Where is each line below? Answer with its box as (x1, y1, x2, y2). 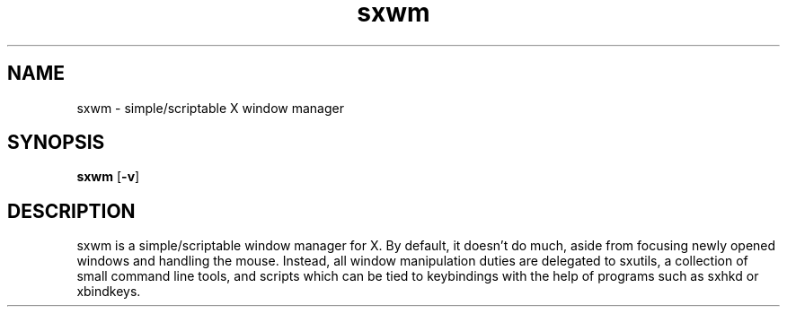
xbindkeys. (76, 283, 141, 300)
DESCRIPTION (7, 199, 136, 222)
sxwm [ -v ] (76, 169, 140, 185)
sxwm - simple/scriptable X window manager (76, 100, 344, 116)
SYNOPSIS (7, 131, 105, 154)
